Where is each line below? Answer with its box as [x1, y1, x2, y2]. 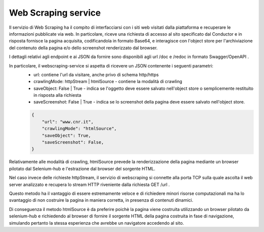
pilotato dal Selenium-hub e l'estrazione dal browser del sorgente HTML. [9, 166, 156, 171]
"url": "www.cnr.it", [42, 119, 94, 125]
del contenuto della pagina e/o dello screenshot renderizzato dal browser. [9, 44, 158, 51]
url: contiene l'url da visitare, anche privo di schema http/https [33, 71, 159, 78]
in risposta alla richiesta [33, 92, 82, 98]
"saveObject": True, [42, 132, 91, 138]
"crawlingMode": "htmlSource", [42, 126, 117, 131]
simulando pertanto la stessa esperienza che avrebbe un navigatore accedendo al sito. [9, 220, 184, 226]
